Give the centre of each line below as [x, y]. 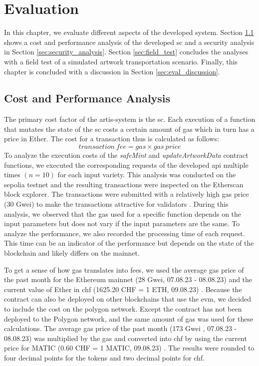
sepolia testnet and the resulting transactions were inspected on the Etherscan [124, 184]
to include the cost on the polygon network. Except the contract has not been [123, 308]
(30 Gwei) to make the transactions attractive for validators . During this [116, 204]
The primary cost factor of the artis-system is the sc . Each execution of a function [130, 119]
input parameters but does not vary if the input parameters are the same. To [122, 223]
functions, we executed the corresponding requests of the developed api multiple [126, 165]
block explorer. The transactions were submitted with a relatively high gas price [127, 194]
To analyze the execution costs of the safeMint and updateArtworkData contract [126, 155]
